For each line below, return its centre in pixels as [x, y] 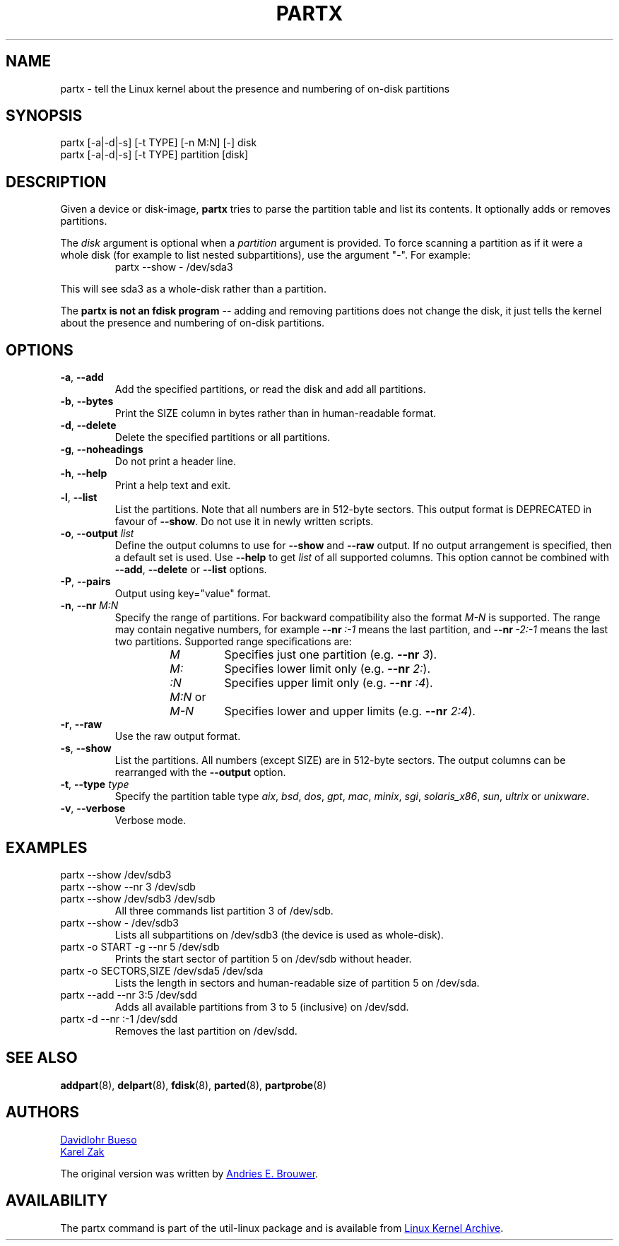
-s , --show [86, 748]
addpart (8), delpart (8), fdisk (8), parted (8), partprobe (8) [194, 1085]
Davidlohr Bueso [99, 1139]
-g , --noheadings [102, 449]
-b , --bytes [87, 401]
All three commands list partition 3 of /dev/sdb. [224, 910]
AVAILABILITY [57, 1201]
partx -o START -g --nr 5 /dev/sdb [140, 946]
